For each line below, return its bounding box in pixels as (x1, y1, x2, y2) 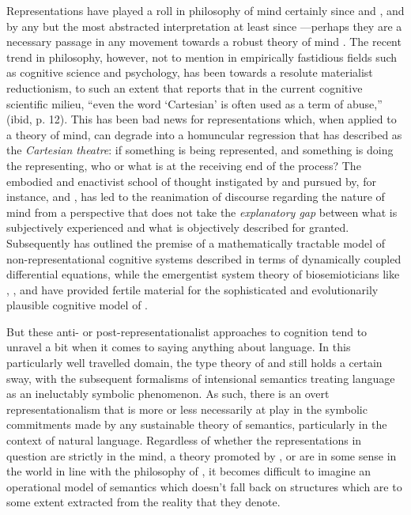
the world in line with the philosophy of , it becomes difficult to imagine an (6, 463, 371, 479)
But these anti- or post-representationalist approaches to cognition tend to (6, 323, 368, 339)
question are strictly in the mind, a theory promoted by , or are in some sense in (6, 447, 397, 464)
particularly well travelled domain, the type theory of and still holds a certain (6, 354, 383, 371)
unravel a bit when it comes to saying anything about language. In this (6, 339, 351, 355)
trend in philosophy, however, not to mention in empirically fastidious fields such (6, 48, 398, 65)
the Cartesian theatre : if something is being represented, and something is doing (6, 142, 394, 158)
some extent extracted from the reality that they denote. (6, 494, 281, 510)
